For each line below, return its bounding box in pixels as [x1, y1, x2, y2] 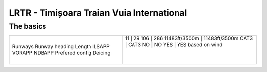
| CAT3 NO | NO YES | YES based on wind [125, 41, 222, 48]
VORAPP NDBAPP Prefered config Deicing [12, 49, 111, 56]
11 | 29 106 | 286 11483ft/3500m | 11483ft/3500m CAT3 [125, 35, 253, 42]
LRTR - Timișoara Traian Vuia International [9, 7, 187, 18]
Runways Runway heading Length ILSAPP [12, 43, 110, 50]
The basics [9, 22, 46, 31]
